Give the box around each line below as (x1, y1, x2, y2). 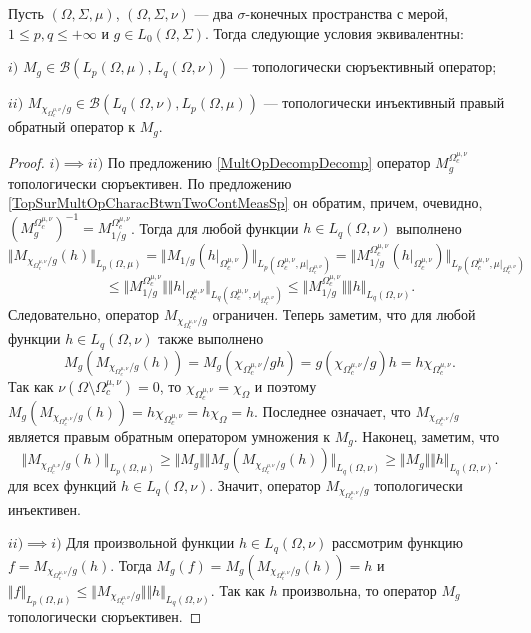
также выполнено (158, 328, 264, 349)
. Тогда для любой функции (131, 217, 299, 238)
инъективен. (8, 498, 81, 519)
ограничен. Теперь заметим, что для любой (212, 304, 476, 325)
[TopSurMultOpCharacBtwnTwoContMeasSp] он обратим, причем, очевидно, (8, 192, 483, 213)
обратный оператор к (8, 116, 136, 137)
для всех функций (8, 474, 117, 495)
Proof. (8, 152, 45, 173)
